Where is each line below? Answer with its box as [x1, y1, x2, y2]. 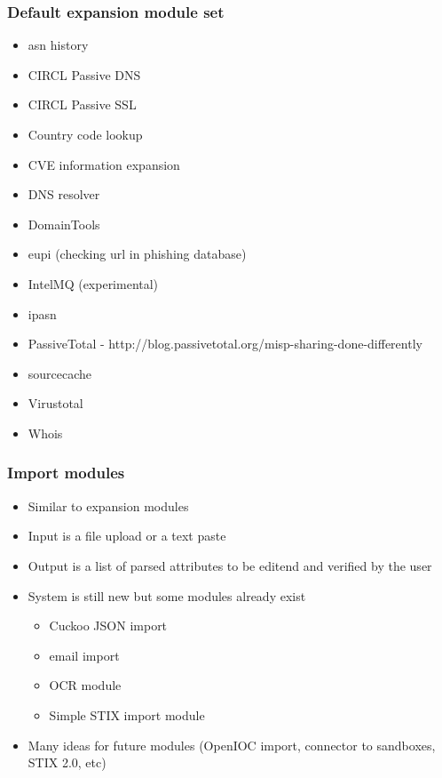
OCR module [49, 676, 122, 694]
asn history [28, 36, 89, 54]
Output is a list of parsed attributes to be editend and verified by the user [28, 556, 432, 574]
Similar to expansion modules [28, 496, 189, 515]
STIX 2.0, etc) [28, 753, 107, 772]
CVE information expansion [28, 155, 180, 173]
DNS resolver [28, 185, 100, 204]
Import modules [7, 461, 125, 484]
